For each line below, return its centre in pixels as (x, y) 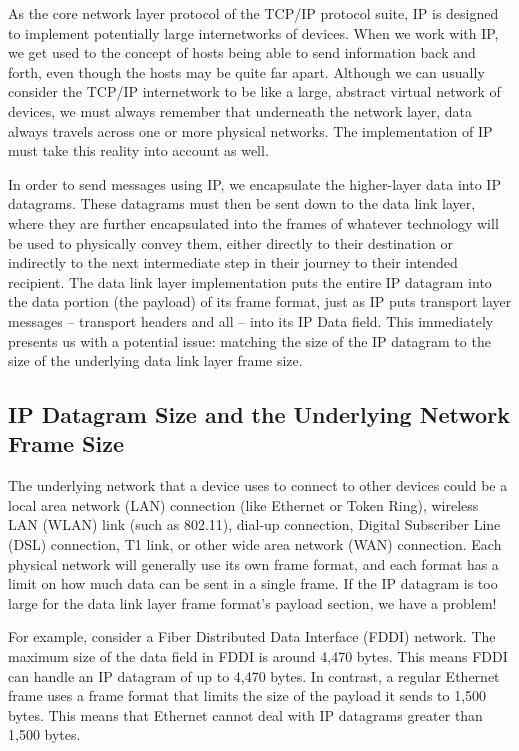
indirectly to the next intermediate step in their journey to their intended (233, 262)
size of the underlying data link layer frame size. (155, 360)
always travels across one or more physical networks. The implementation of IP (250, 130)
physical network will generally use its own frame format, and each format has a (253, 563)
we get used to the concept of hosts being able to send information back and (242, 52)
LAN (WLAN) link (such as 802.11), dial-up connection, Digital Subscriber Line (254, 524)
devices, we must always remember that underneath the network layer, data (240, 110)
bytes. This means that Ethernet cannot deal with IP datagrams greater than (245, 714)
